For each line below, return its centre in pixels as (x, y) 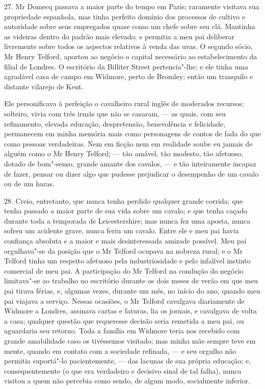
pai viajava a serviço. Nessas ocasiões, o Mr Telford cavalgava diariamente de (124, 300)
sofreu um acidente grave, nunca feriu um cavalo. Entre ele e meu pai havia (122, 230)
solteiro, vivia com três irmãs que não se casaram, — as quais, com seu (115, 113)
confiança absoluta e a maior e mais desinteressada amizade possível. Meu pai (125, 241)
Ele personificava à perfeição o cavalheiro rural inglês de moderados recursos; (124, 103)
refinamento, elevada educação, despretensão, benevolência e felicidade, (115, 123)
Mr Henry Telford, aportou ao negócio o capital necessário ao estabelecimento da (131, 56)
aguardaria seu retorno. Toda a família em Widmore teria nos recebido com (122, 331)
